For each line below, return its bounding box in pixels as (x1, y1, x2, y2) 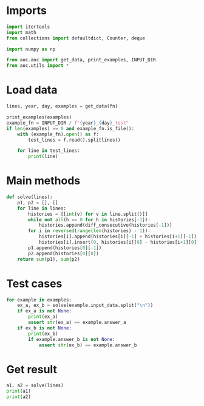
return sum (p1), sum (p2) (17, 256, 80, 262)
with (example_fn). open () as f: (17, 131, 99, 137)
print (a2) (6, 394, 32, 400)
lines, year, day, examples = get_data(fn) (6, 103, 118, 109)
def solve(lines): (6, 194, 53, 201)
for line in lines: (17, 205, 67, 212)
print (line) (28, 153, 59, 160)
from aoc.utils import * (6, 63, 69, 69)
